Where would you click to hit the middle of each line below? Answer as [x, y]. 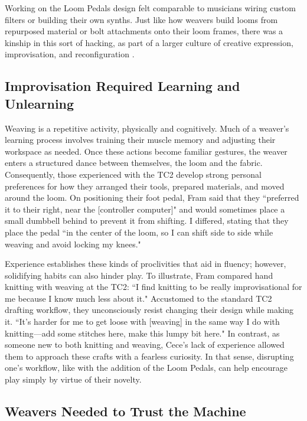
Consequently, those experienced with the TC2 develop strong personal [133, 174]
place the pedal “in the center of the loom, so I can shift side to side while [139, 232]
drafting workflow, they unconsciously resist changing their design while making [149, 310]
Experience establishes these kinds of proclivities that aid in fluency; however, [146, 264]
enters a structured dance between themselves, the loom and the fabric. [134, 163]
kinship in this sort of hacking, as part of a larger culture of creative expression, [149, 42]
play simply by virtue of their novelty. [73, 379]
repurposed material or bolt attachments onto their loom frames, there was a [144, 31]
